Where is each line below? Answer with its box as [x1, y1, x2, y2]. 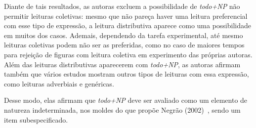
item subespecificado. [4, 114, 68, 125]
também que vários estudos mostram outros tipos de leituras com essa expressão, [4, 69, 249, 79]
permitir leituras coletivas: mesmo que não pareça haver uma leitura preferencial [4, 10, 248, 21]
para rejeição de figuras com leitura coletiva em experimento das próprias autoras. [4, 49, 253, 59]
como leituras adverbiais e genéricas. [4, 78, 114, 88]
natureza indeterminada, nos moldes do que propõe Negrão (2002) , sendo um [4, 104, 241, 115]
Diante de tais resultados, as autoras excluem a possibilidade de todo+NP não [4, 1, 240, 11]
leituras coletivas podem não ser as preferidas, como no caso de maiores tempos [4, 40, 245, 50]
